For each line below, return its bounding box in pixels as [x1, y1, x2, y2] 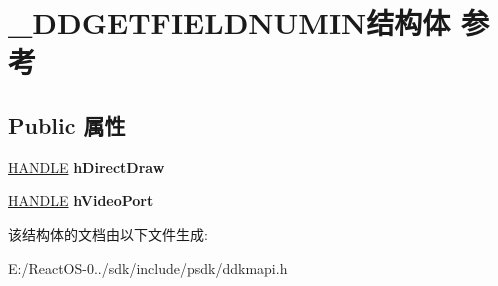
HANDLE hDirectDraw [8, 156, 165, 177]
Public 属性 [8, 109, 126, 140]
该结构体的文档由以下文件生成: [8, 223, 208, 244]
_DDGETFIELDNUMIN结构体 [8, 2, 451, 43]
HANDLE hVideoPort [8, 190, 154, 211]
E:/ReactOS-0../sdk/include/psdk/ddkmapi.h [8, 257, 288, 278]
